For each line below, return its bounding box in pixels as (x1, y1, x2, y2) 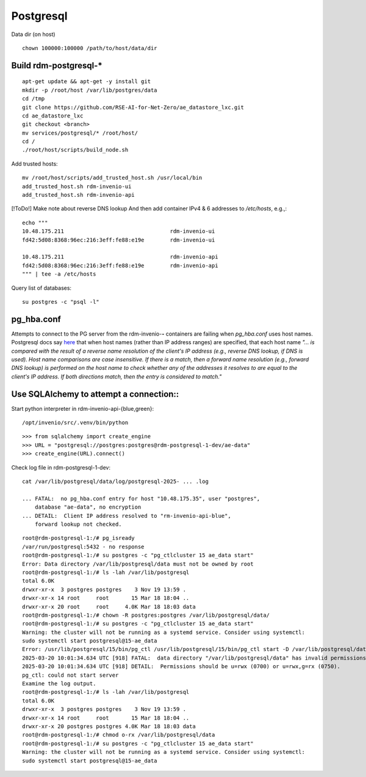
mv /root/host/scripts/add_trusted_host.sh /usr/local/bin (22, 174, 203, 182)
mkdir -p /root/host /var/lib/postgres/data (22, 86, 158, 94)
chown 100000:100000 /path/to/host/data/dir (22, 45, 158, 51)
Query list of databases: (11, 284, 72, 292)
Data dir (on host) (11, 31, 56, 38)
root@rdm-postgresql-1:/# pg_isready (22, 535, 135, 542)
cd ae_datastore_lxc (22, 112, 84, 119)
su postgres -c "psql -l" (22, 298, 100, 305)
